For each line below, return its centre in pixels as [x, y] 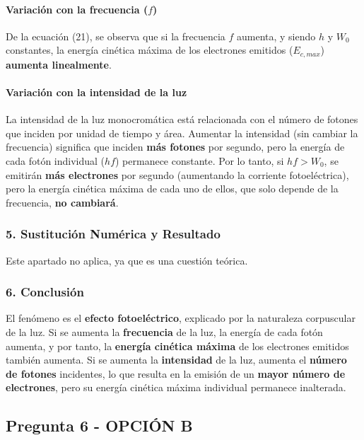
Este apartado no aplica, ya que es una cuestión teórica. [127, 260]
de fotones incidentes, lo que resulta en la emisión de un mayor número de [176, 373]
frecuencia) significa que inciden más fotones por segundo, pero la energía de [175, 147]
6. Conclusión [45, 292]
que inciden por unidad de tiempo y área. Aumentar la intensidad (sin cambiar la [182, 133]
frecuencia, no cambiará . [62, 202]
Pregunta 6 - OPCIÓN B [99, 425]
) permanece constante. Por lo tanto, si [200, 161]
